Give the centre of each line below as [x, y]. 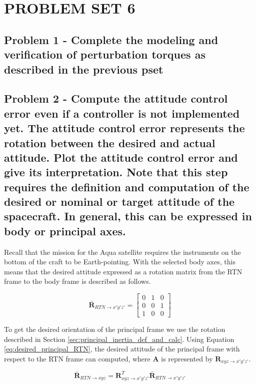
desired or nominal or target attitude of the [119, 202]
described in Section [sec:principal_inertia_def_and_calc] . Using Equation [119, 339]
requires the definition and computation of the [127, 186]
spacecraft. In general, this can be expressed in [128, 216]
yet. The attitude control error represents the [124, 128]
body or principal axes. [65, 231]
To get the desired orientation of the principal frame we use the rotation [115, 329]
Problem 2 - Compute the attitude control [116, 98]
